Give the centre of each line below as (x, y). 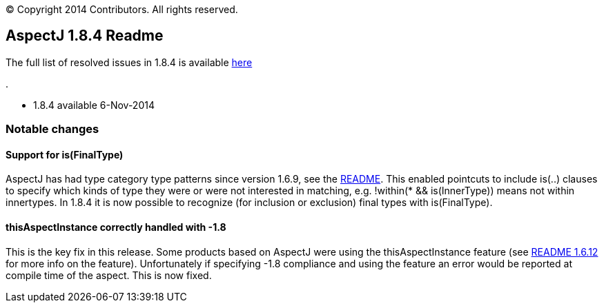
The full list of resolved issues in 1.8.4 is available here (129, 62)
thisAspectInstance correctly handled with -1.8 (116, 227)
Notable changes (52, 129)
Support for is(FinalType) (65, 154)
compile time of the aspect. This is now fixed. (109, 275)
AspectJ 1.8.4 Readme (85, 36)
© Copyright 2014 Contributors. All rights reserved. (122, 9)
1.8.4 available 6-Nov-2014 (94, 105)
